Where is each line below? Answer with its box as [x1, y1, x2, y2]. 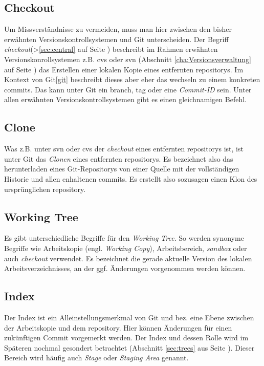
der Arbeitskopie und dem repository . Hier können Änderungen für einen [4, 322, 232, 333]
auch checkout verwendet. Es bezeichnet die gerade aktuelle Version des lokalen [4, 253, 252, 263]
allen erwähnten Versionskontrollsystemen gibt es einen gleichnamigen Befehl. [4, 94, 247, 105]
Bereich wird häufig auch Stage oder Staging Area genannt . [4, 352, 189, 363]
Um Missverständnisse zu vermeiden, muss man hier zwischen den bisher [4, 24, 232, 34]
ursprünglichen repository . [4, 183, 86, 194]
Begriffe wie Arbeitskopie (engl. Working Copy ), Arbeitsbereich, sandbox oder [4, 242, 247, 253]
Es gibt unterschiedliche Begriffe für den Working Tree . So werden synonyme [4, 233, 244, 243]
